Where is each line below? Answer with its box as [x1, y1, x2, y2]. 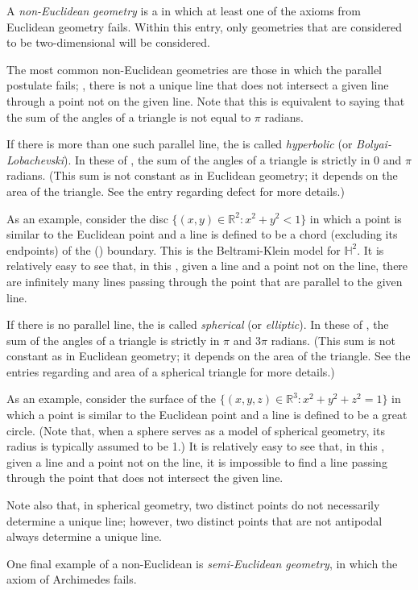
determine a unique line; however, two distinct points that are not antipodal [6, 512, 383, 529]
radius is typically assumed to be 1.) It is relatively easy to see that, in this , [6, 438, 385, 455]
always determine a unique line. [6, 528, 163, 545]
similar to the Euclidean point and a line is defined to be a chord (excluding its [6, 226, 398, 243]
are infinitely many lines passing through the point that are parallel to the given [6, 272, 403, 289]
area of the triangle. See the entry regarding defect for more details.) [6, 182, 345, 199]
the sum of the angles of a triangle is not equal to [6, 108, 251, 125]
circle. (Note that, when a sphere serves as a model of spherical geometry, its [6, 422, 385, 438]
